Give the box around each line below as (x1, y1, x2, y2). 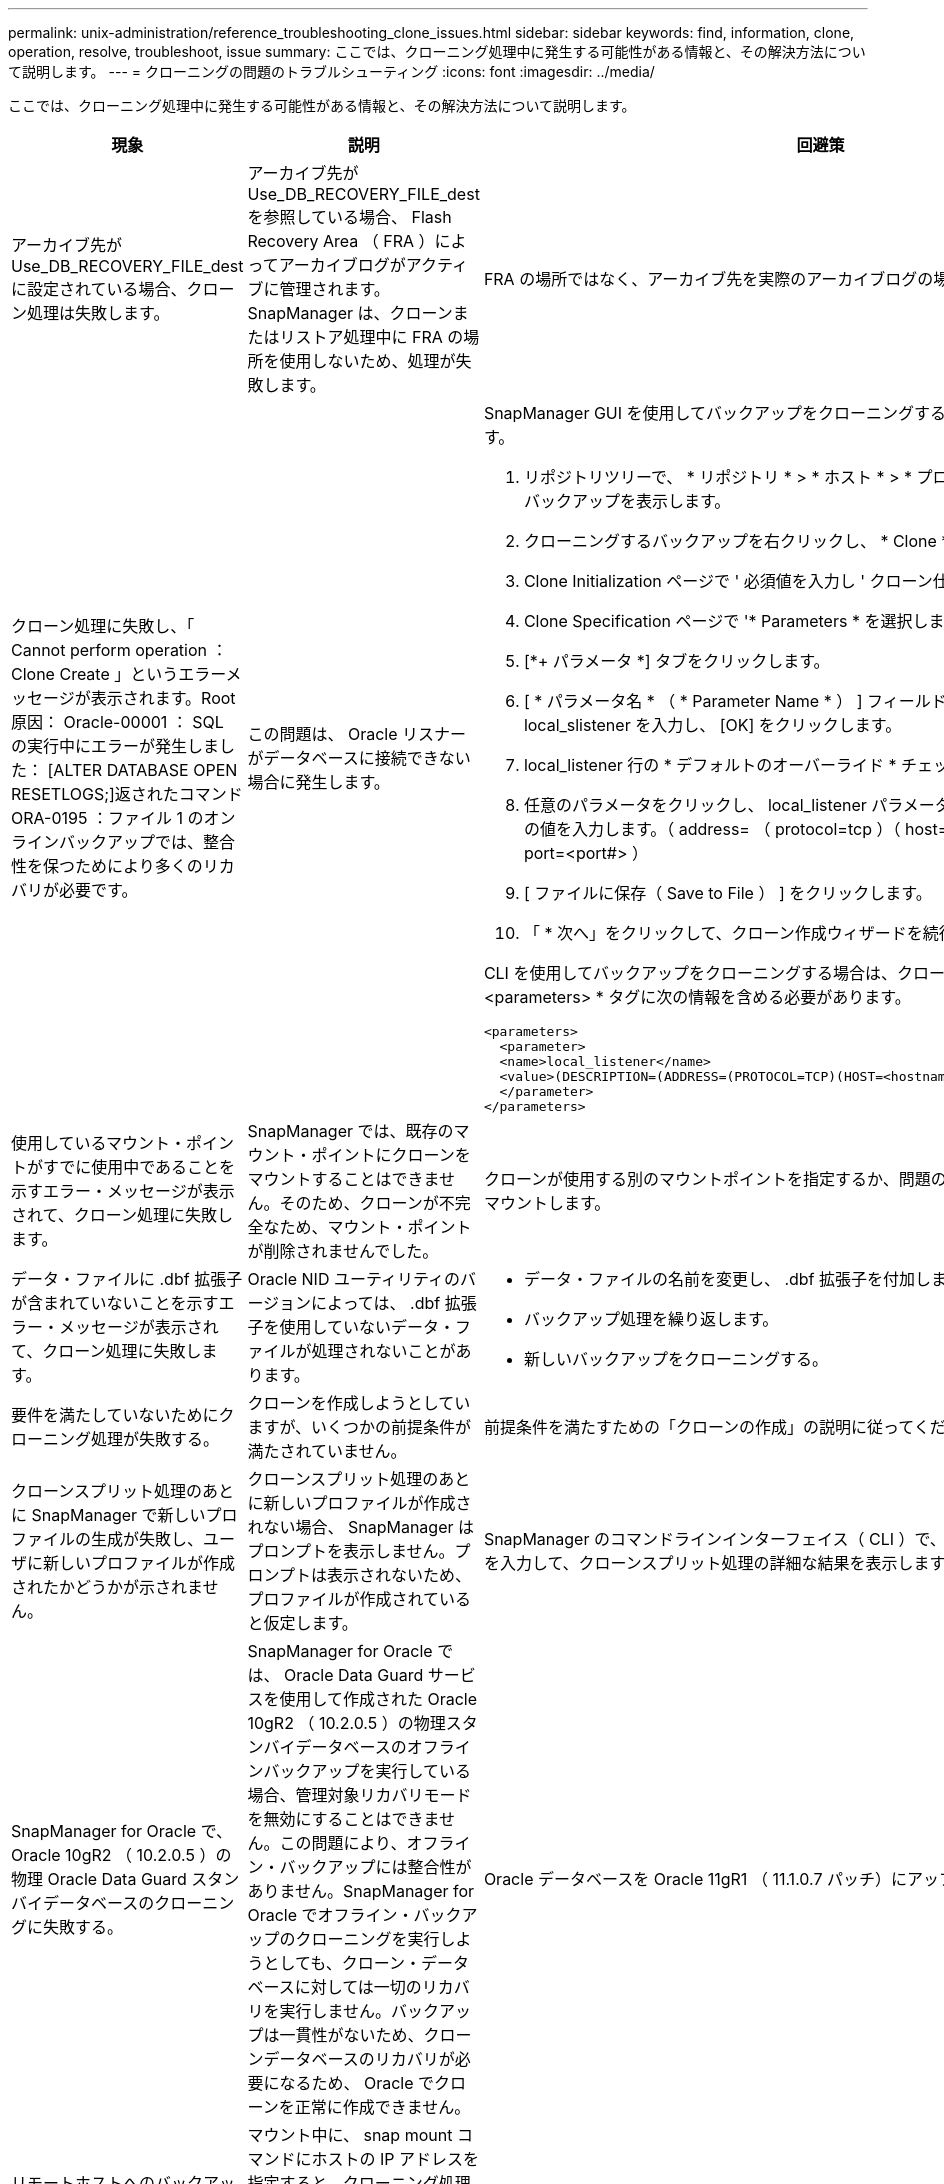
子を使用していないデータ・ (247, 1317, 455, 1337)
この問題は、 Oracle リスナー (247, 724, 467, 744)
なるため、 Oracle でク (279, 2073, 451, 2093)
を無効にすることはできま (247, 1809, 440, 1829)
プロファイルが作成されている (247, 1589, 471, 1609)
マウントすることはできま (247, 1169, 439, 1189)
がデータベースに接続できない (247, 748, 471, 768)
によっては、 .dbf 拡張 (311, 1293, 477, 1313)
